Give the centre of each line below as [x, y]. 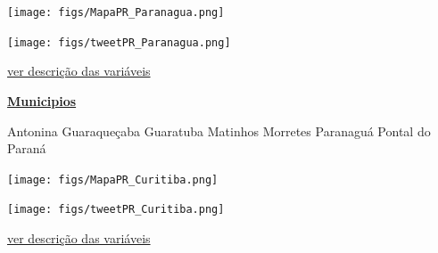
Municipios [42, 100]
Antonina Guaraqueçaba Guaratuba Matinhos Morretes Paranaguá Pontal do [219, 131]
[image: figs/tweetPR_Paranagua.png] [119, 42]
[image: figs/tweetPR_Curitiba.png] [116, 210]
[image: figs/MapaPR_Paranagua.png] [116, 12]
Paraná [27, 148]
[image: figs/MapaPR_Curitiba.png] [113, 180]
